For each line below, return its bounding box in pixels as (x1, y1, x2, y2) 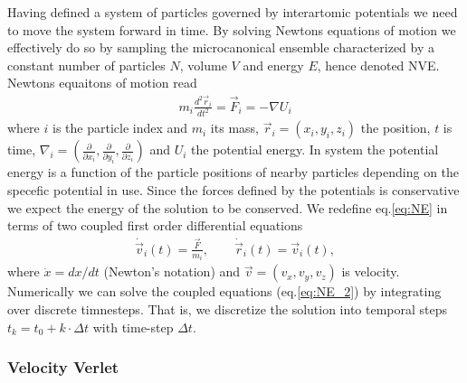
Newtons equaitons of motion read (7, 73, 197, 92)
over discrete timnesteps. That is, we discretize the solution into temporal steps (7, 299, 448, 318)
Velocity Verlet (7, 356, 119, 378)
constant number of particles (7, 55, 166, 74)
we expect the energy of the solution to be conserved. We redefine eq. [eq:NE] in (7, 198, 448, 217)
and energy (243, 55, 304, 74)
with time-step (92, 317, 174, 336)
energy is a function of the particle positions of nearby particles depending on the (7, 163, 460, 182)
